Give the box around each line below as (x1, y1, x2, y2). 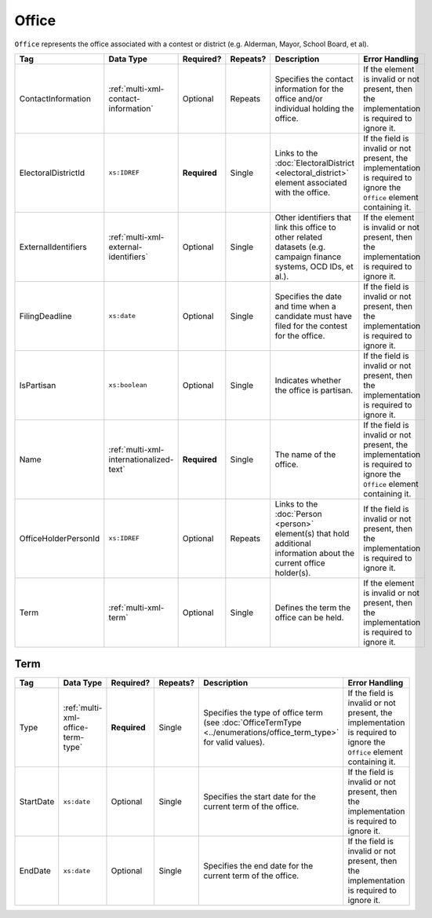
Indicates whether (274, 375, 342, 386)
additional (274, 538, 311, 549)
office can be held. (274, 612, 344, 623)
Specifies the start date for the (203, 792, 317, 803)
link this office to (274, 221, 336, 232)
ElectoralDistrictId (19, 167, 85, 178)
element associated (274, 177, 347, 188)
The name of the (274, 448, 336, 459)
